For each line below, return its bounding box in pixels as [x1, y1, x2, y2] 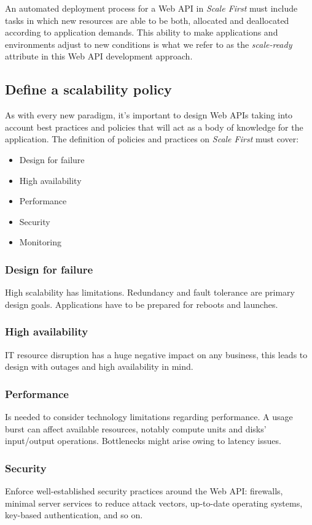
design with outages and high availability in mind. [5, 360, 193, 373]
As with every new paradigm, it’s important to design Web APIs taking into [5, 109, 293, 121]
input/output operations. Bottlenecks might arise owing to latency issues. [5, 434, 281, 447]
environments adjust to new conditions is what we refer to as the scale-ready [5, 37, 292, 50]
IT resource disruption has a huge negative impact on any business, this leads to [5, 348, 308, 361]
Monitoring [19, 236, 61, 248]
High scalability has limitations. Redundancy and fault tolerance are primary [5, 286, 295, 299]
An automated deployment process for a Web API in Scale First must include [5, 2, 298, 14]
